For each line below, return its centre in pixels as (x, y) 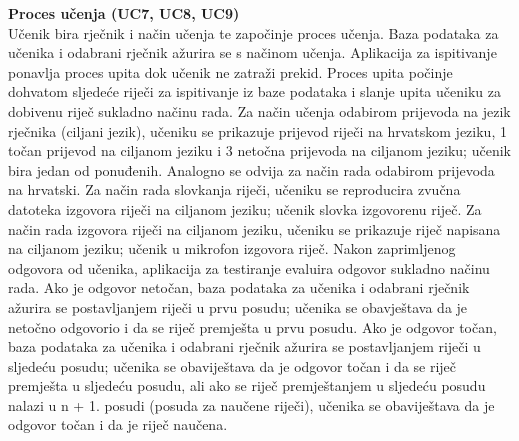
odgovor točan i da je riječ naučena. (118, 424)
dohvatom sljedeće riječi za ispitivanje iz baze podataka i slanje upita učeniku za (254, 91)
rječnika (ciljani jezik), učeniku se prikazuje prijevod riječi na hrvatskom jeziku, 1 (257, 130)
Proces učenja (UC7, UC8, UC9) (124, 13)
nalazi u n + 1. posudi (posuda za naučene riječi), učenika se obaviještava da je (251, 404)
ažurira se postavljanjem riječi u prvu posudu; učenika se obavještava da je (238, 306)
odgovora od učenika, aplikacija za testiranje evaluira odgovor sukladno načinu (249, 267)
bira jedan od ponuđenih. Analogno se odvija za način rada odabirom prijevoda (251, 169)
